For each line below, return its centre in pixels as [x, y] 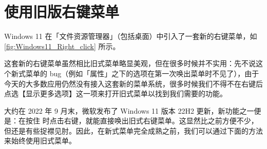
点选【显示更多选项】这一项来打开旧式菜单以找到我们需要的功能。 [116, 93]
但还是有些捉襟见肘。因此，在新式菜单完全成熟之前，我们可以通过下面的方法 [133, 130]
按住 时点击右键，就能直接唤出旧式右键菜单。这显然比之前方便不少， [142, 121]
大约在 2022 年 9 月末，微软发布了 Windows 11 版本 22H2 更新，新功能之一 [129, 110]
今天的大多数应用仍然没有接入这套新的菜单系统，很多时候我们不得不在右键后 [133, 83]
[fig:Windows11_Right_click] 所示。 [62, 46]
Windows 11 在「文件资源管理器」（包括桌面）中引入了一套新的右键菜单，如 [131, 36]
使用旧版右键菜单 [62, 12]
